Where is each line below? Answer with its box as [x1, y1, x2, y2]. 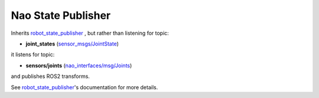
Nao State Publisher [11, 9, 111, 22]
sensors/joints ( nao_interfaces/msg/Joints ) [25, 62, 132, 69]
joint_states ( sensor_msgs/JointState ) [25, 40, 119, 47]
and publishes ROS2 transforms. [11, 73, 90, 80]
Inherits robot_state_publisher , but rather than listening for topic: [11, 30, 170, 37]
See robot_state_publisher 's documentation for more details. [11, 83, 158, 91]
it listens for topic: [11, 51, 55, 58]
